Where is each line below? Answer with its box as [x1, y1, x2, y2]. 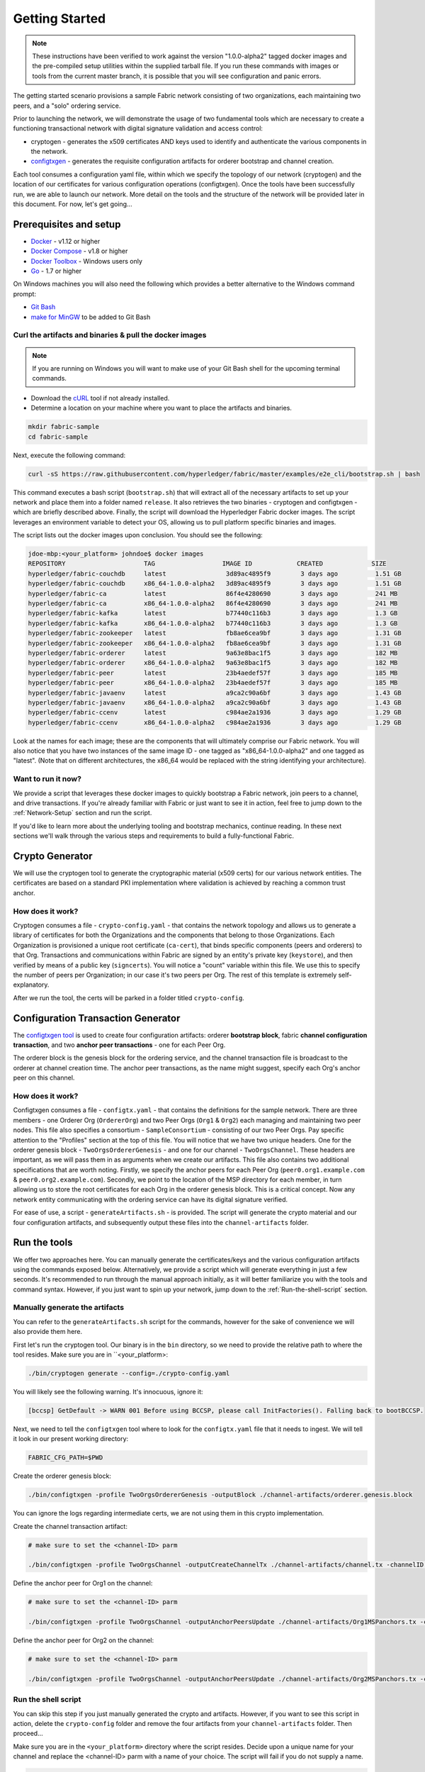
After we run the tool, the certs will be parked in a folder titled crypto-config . [13, 993, 244, 1002]
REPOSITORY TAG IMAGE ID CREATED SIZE [28, 560, 387, 568]
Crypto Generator [13, 850, 93, 862]
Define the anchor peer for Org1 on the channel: [13, 1579, 153, 1588]
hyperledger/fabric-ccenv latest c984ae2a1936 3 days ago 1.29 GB [28, 709, 402, 717]
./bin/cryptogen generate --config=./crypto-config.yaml [28, 1369, 230, 1377]
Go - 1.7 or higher [30, 267, 82, 276]
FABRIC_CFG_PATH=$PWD [28, 1454, 103, 1462]
